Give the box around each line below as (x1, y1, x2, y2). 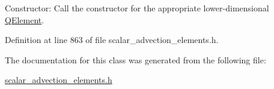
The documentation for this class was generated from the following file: (5, 53, 266, 66)
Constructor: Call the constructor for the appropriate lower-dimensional (5, 2, 269, 14)
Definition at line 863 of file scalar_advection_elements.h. (5, 33, 219, 46)
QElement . (5, 13, 44, 26)
